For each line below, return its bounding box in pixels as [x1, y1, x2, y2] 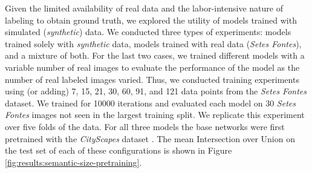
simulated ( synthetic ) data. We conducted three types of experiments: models [5, 25, 291, 38]
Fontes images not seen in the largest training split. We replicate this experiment [5, 108, 305, 121]
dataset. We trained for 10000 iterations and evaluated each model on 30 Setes [5, 96, 296, 109]
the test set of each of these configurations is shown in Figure [5, 144, 232, 157]
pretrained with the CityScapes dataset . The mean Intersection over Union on [5, 132, 295, 145]
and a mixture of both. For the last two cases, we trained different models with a [5, 49, 305, 62]
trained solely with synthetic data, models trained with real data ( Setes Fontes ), [5, 37, 302, 50]
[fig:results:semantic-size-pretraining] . [5, 155, 142, 168]
